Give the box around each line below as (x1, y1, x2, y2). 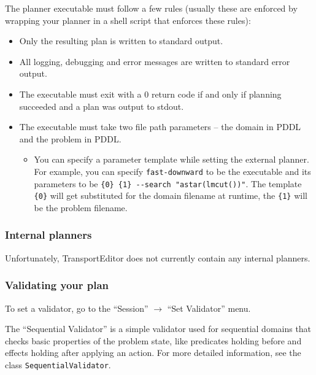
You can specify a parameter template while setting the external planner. (34, 153, 309, 166)
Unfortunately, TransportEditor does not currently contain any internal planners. (5, 251, 310, 264)
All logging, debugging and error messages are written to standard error (19, 55, 290, 68)
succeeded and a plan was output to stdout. (19, 99, 184, 112)
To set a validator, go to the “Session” (5, 301, 148, 314)
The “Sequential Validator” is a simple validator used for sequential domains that (5, 322, 312, 335)
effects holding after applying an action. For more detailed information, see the (5, 346, 301, 359)
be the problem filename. (34, 201, 128, 214)
